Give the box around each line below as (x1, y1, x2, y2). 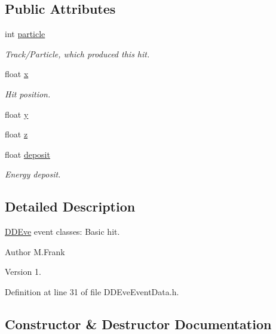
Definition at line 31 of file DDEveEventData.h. (5, 285, 179, 298)
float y (5, 108, 29, 120)
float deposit (5, 148, 50, 160)
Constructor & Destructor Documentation (5, 314, 272, 333)
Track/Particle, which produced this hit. (5, 47, 150, 60)
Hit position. (5, 87, 51, 100)
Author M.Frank (5, 245, 65, 258)
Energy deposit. (5, 168, 61, 180)
